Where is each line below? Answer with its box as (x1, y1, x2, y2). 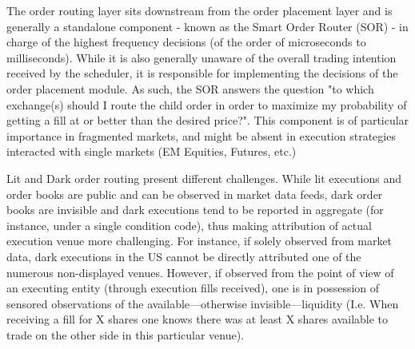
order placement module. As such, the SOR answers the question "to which (6, 80, 374, 97)
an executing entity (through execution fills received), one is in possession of (6, 280, 380, 296)
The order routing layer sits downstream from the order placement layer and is (6, 2, 393, 18)
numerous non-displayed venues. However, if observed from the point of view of (6, 264, 394, 280)
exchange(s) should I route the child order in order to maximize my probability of (6, 96, 407, 113)
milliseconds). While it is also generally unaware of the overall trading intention (6, 49, 397, 65)
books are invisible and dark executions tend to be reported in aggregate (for (6, 201, 384, 218)
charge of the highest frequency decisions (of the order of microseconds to (6, 34, 366, 50)
